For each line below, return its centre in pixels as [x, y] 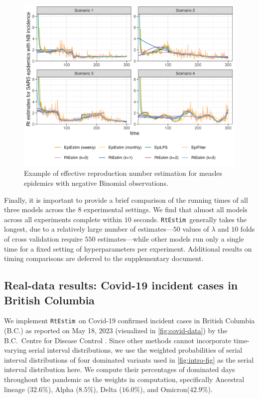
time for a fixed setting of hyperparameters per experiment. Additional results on [128, 248]
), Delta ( [108, 389]
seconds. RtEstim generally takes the [190, 219]
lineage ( [17, 389]
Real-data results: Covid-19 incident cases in [121, 285]
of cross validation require [43, 239]
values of [196, 229]
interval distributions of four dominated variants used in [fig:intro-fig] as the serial [129, 359]
